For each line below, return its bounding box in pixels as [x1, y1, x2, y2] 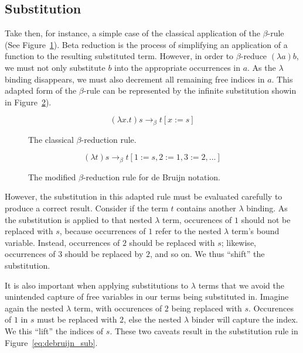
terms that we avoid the [198, 279, 284, 291]
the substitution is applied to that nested [5, 213, 152, 225]
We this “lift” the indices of [5, 324, 104, 337]
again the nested [5, 301, 64, 314]
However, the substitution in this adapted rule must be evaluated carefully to [5, 190, 282, 203]
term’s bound [231, 225, 280, 237]
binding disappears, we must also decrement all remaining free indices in [5, 73, 265, 85]
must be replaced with [37, 313, 117, 325]
